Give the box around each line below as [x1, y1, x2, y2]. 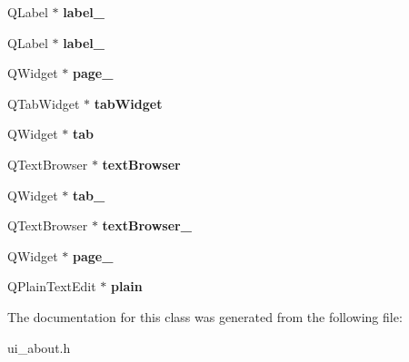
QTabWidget [7, 93, 80, 113]
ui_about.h [7, 338, 71, 357]
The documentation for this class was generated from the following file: [7, 307, 403, 326]
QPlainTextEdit [7, 277, 96, 296]
